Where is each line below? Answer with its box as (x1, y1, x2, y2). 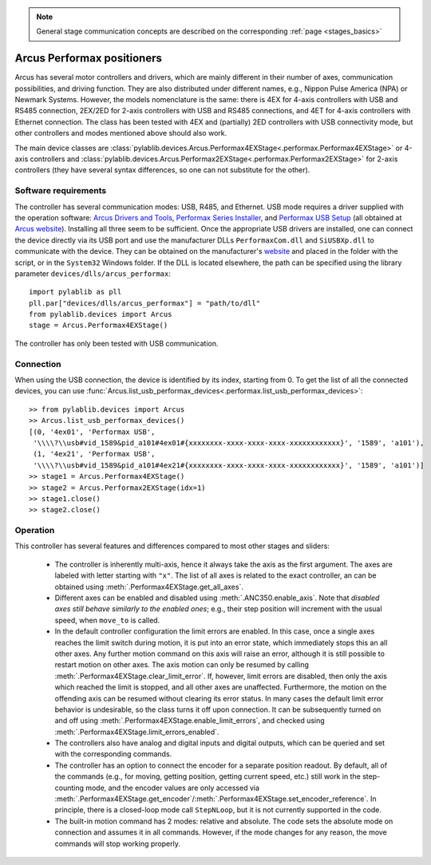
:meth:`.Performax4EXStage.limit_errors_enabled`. (54, 727, 219, 737)
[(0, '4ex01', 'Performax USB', (29, 427, 156, 436)
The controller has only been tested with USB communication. (14, 338, 219, 348)
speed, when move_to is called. (54, 615, 160, 625)
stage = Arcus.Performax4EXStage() (29, 321, 168, 330)
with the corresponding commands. (54, 749, 172, 759)
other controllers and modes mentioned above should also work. (14, 128, 227, 138)
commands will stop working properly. (54, 839, 181, 848)
